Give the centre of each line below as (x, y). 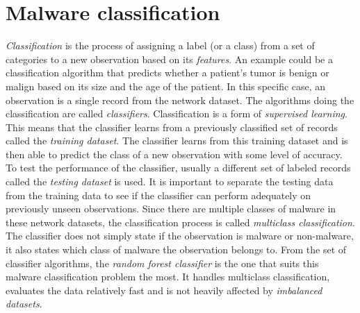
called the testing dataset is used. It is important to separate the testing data (170, 181)
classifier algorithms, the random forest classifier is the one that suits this (162, 263)
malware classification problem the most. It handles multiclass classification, (168, 277)
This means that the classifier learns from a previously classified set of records (172, 127)
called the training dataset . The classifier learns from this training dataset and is (177, 141)
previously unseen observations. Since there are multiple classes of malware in (171, 209)
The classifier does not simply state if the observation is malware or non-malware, (180, 236)
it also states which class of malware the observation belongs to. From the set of (176, 249)
